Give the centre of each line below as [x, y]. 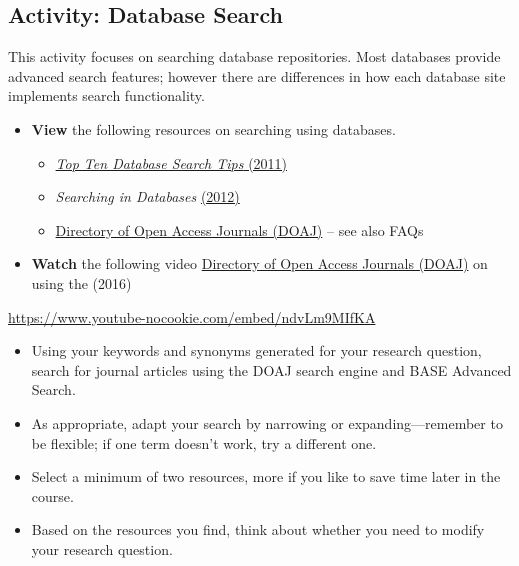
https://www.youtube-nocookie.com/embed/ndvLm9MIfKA [192, 316]
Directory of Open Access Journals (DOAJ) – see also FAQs [239, 229]
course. [52, 495]
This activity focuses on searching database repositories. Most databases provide [254, 56]
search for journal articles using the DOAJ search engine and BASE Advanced [271, 369]
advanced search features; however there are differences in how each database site [257, 75]
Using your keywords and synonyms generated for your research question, [256, 350]
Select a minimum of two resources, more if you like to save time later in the [266, 476]
